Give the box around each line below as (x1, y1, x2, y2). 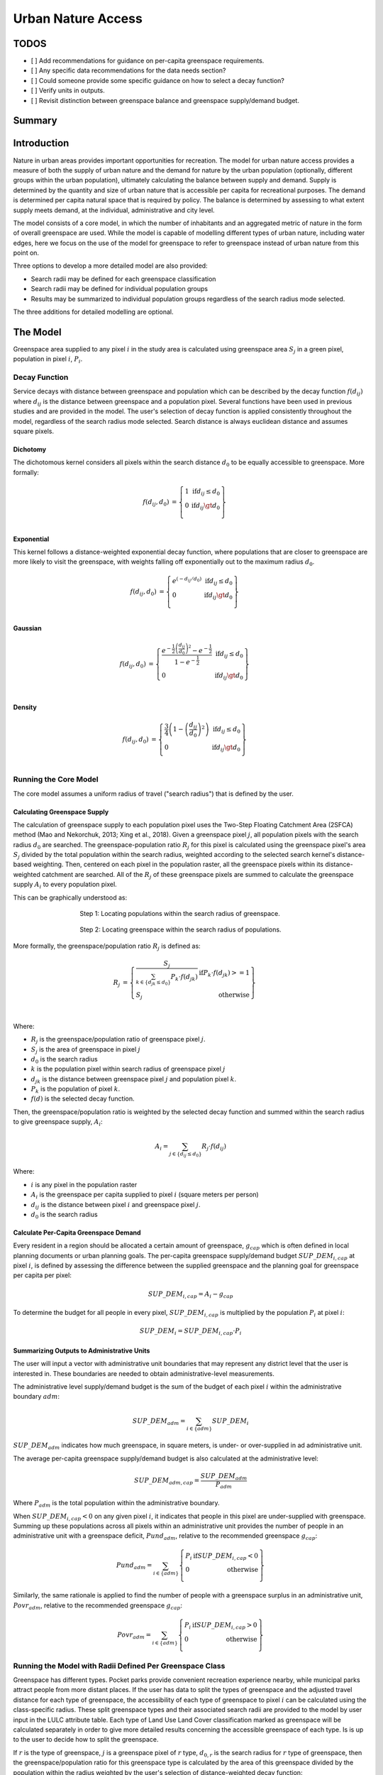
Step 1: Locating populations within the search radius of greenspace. (79, 910, 280, 918)
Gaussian (13, 624, 42, 633)
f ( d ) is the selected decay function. (30, 1094, 135, 1103)
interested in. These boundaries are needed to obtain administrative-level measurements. (13, 1369, 274, 1377)
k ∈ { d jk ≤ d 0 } (135, 978, 172, 987)
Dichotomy (13, 445, 46, 454)
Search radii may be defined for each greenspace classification (30, 274, 216, 283)
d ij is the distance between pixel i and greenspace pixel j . (30, 1200, 201, 1211)
